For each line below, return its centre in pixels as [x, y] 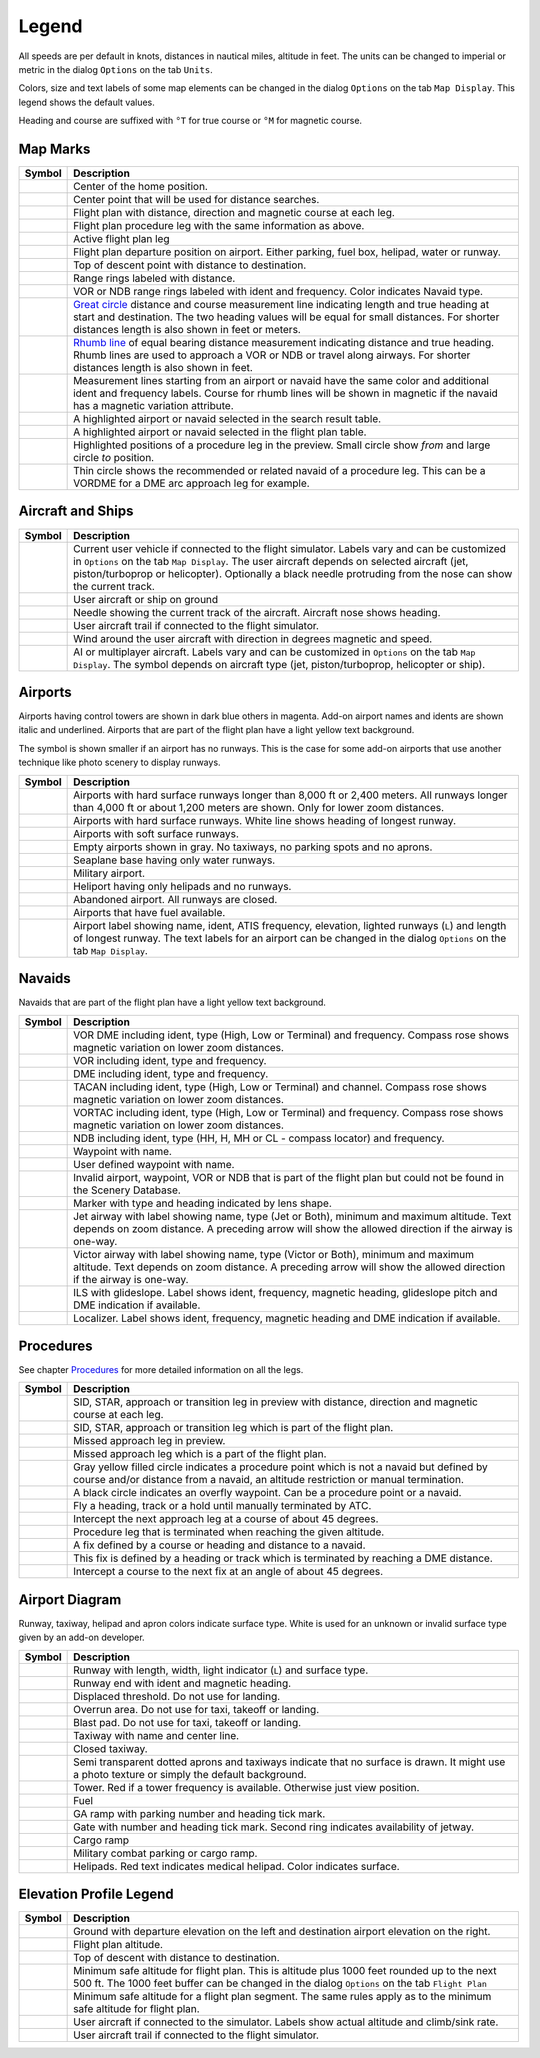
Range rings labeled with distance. [154, 278]
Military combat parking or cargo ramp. [165, 1853]
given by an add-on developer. [81, 1637]
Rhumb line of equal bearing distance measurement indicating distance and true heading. [284, 343]
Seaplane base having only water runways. [174, 860]
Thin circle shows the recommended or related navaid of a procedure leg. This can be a [279, 471]
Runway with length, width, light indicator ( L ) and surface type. [221, 1670]
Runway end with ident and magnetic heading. [182, 1683]
